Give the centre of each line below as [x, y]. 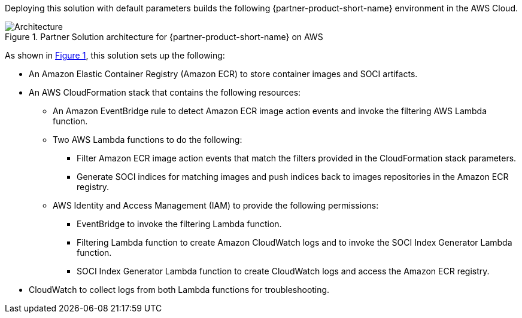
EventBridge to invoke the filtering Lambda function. [179, 224]
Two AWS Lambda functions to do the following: [148, 140]
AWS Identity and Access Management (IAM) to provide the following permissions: [216, 205]
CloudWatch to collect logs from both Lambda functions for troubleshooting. [179, 290]
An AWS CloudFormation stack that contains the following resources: [165, 92]
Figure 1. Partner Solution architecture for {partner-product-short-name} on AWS [164, 37]
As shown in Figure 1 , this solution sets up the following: [115, 55]
